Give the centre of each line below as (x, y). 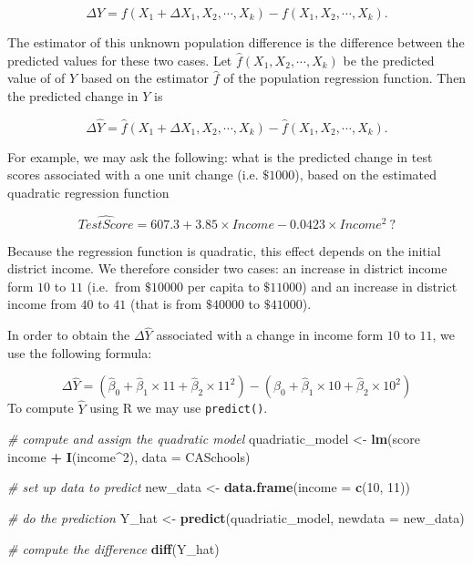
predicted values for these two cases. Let (120, 60)
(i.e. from (114, 286)
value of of (36, 78)
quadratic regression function (88, 192)
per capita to (223, 286)
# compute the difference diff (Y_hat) (113, 548)
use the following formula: (80, 352)
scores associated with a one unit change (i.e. (133, 175)
